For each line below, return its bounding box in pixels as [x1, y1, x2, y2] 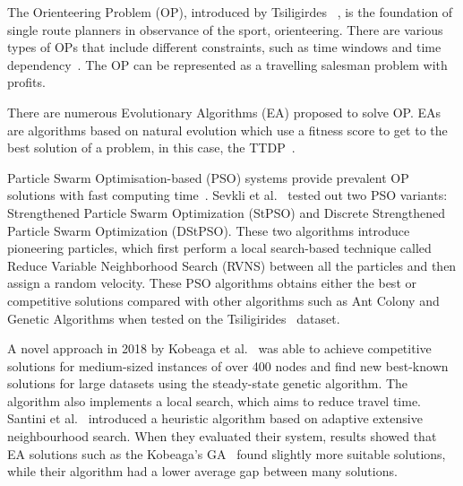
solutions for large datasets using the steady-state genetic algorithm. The [7, 374, 408, 393]
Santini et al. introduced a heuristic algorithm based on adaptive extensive [7, 409, 423, 428]
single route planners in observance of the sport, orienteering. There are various [7, 20, 443, 39]
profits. [7, 73, 46, 91]
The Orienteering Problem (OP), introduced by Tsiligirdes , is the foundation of [7, 3, 453, 21]
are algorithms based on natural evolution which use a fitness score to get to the [7, 120, 448, 139]
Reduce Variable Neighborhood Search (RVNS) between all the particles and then [7, 256, 457, 274]
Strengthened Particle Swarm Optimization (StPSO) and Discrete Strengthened [7, 203, 445, 221]
